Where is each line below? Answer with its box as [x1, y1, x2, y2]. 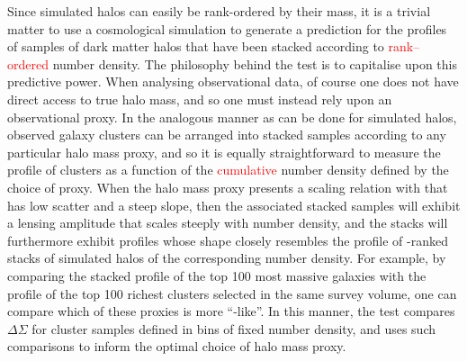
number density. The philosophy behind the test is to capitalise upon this [52, 54, 457, 73]
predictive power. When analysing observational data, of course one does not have [7, 72, 459, 91]
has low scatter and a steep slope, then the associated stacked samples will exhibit [7, 195, 461, 214]
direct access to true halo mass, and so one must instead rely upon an [7, 89, 392, 108]
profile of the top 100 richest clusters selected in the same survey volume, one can [7, 284, 457, 302]
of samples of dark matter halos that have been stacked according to [7, 37, 384, 56]
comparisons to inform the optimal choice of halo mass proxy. [7, 337, 346, 356]
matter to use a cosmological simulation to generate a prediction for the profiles [7, 19, 447, 38]
